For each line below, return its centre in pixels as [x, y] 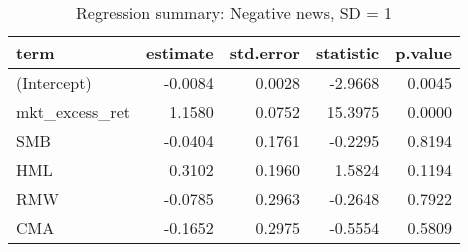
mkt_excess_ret [73, 111]
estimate [179, 52]
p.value [423, 52]
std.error [264, 52]
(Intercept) [54, 82]
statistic [347, 52]
